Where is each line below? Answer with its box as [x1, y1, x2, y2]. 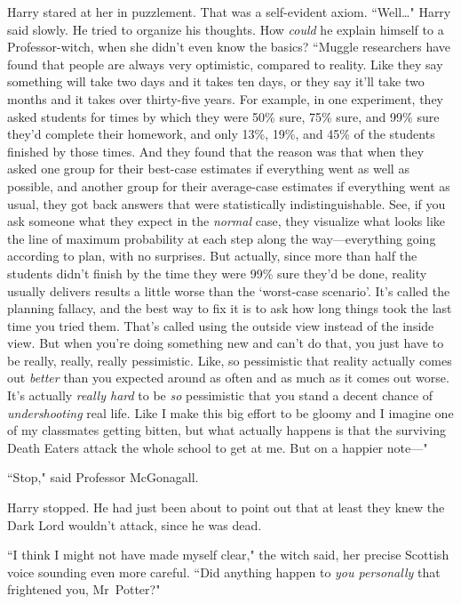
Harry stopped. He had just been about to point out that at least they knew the [7, 498, 445, 517]
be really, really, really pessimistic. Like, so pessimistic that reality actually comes [7, 350, 452, 369]
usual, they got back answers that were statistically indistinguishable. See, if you [7, 194, 446, 213]
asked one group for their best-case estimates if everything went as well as [7, 159, 409, 178]
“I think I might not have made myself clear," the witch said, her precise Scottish [7, 545, 449, 564]
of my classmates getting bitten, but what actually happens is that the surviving [7, 421, 447, 439]
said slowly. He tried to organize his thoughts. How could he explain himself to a [7, 20, 444, 38]
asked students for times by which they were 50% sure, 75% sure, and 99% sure [7, 107, 440, 125]
